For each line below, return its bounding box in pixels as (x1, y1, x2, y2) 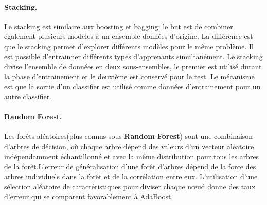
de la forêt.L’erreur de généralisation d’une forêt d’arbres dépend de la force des (4, 161, 256, 172)
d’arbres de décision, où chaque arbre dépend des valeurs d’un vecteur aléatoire (4, 140, 254, 151)
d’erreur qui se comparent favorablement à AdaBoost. (4, 191, 173, 201)
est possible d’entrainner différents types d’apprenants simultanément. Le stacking (4, 51, 263, 61)
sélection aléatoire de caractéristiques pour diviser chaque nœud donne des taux (4, 181, 256, 192)
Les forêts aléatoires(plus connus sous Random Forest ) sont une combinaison (4, 131, 253, 141)
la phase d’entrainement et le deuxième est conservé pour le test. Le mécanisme (4, 71, 255, 81)
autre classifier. (4, 91, 52, 101)
